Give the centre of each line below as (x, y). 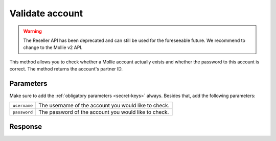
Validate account (46, 13)
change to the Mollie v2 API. (53, 48)
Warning (32, 31)
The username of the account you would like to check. (104, 106)
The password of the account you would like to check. (104, 112)
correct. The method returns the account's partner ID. (66, 69)
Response (26, 126)
